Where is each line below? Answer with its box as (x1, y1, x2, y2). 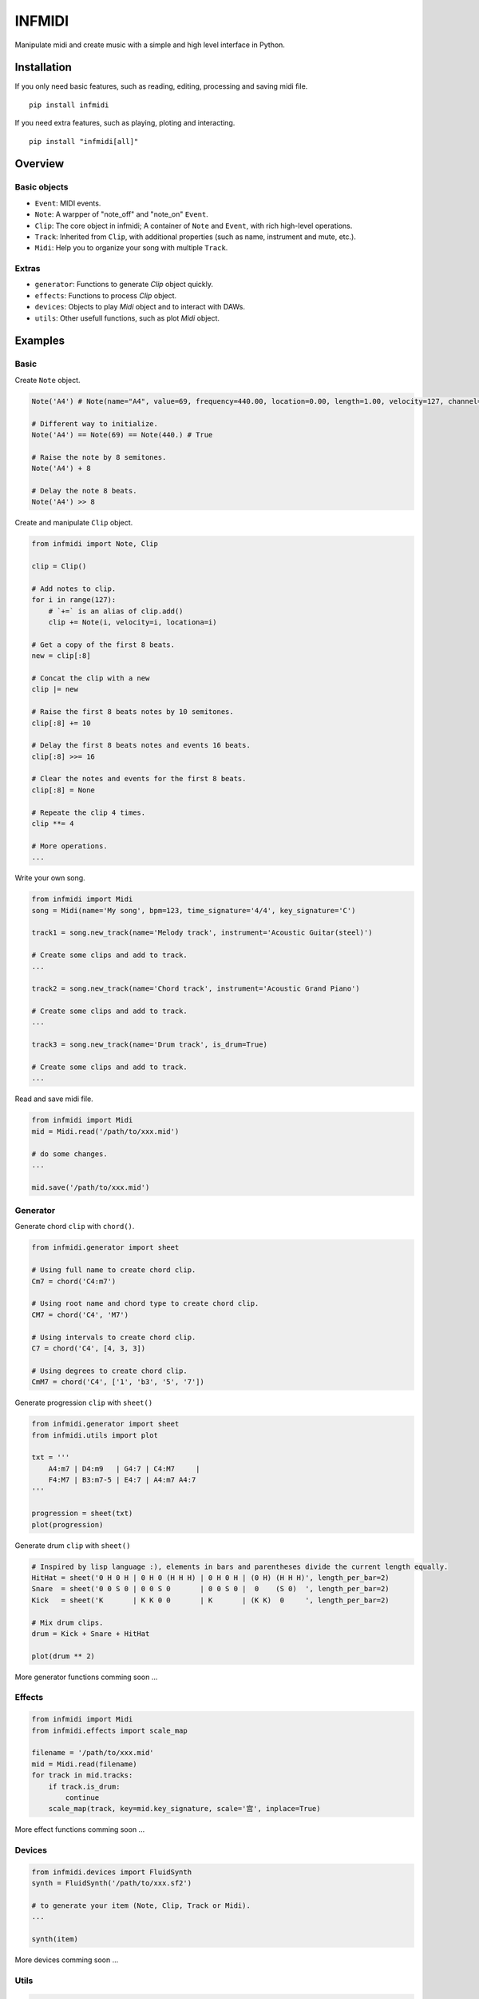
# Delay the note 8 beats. (31, 486, 137, 495)
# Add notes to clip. (31, 584, 117, 593)
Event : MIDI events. (34, 198, 101, 208)
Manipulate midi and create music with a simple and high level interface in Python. (14, 40, 285, 50)
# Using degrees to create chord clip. (31, 1366, 188, 1375)
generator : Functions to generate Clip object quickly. (34, 280, 214, 289)
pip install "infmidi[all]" (29, 137, 139, 146)
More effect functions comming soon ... (14, 1825, 145, 1834)
